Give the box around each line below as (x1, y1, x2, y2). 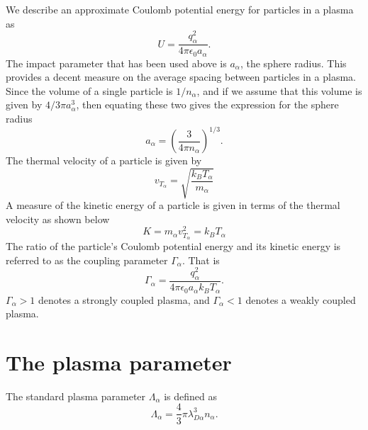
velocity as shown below (6, 211, 110, 226)
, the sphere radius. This (240, 55, 347, 70)
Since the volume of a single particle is (6, 83, 173, 98)
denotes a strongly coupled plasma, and (38, 292, 210, 307)
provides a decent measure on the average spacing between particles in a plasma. (6, 69, 356, 84)
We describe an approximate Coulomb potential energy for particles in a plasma (6, 2, 354, 16)
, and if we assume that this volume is (196, 83, 362, 98)
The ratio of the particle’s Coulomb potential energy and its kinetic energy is (6, 238, 341, 253)
